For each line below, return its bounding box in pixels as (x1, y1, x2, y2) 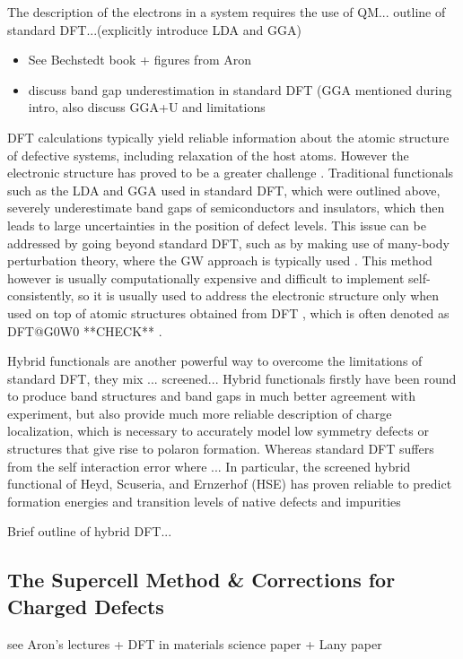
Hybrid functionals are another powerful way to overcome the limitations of (7, 351, 423, 370)
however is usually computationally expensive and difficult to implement (7, 268, 405, 287)
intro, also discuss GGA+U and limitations (28, 98, 266, 117)
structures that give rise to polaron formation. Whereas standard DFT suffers (7, 439, 434, 458)
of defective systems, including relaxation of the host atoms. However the (7, 145, 409, 164)
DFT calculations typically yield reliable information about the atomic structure (7, 127, 450, 146)
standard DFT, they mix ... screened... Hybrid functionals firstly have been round (7, 369, 457, 387)
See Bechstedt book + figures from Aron (28, 50, 251, 69)
